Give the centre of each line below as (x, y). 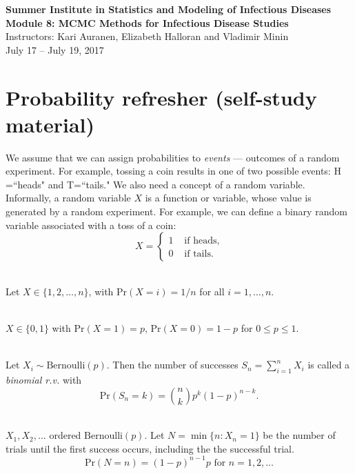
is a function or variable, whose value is (228, 198)
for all (212, 291)
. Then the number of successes (172, 365)
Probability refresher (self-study (161, 97)
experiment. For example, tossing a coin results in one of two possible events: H (173, 171)
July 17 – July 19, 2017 (55, 49)
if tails (197, 254)
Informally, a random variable (68, 198)
